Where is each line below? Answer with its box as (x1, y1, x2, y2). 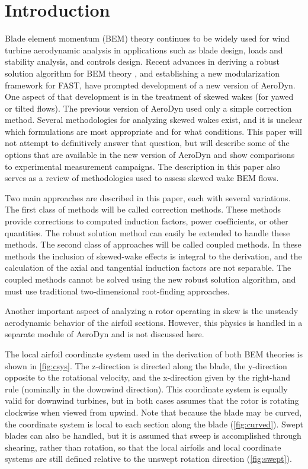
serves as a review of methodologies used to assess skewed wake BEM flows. (5, 172, 279, 184)
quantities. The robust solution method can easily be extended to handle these (5, 226, 290, 239)
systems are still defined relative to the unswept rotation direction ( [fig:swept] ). (5, 452, 292, 465)
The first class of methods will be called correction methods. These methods (5, 203, 281, 216)
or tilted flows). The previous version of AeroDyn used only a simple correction (5, 102, 292, 114)
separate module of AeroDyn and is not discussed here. (5, 328, 204, 340)
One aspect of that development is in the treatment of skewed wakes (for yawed (5, 90, 294, 103)
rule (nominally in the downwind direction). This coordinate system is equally (5, 382, 288, 395)
